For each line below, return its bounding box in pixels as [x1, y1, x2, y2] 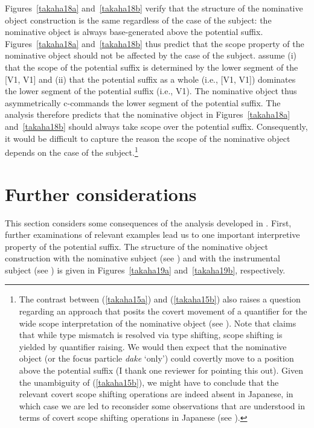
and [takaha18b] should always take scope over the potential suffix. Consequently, [5, 120, 308, 132]
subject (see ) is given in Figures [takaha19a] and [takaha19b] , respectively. [5, 263, 286, 276]
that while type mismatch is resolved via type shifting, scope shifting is [19, 328, 283, 341]
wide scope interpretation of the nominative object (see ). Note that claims [19, 316, 296, 329]
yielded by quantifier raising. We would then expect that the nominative [19, 340, 287, 353]
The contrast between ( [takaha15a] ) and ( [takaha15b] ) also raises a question [19, 293, 301, 305]
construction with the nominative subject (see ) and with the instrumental [5, 252, 280, 264]
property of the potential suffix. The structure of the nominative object [5, 240, 268, 252]
